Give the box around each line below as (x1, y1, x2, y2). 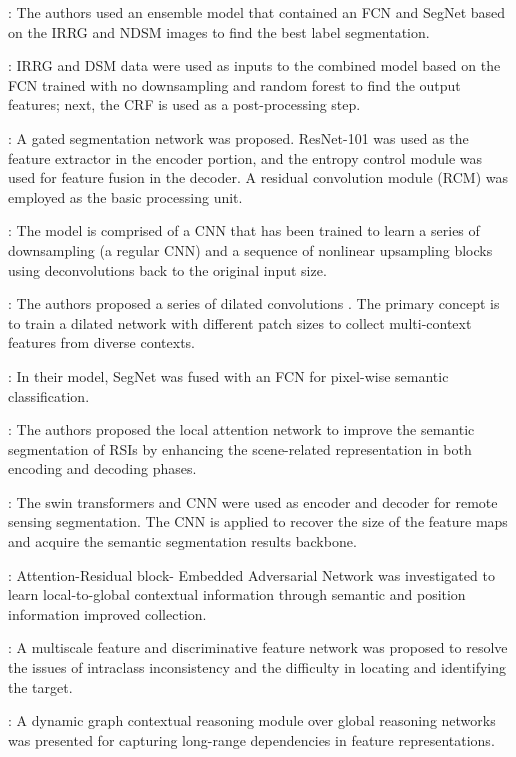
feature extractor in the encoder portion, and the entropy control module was (8, 147, 483, 168)
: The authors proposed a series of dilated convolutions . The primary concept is (8, 293, 500, 314)
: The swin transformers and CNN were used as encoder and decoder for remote (8, 491, 498, 512)
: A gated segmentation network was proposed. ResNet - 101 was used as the (8, 127, 469, 148)
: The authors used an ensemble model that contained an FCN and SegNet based (8, 2, 506, 22)
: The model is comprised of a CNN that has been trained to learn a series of (8, 220, 480, 241)
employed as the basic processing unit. (8, 186, 243, 207)
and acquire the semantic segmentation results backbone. (8, 531, 357, 552)
